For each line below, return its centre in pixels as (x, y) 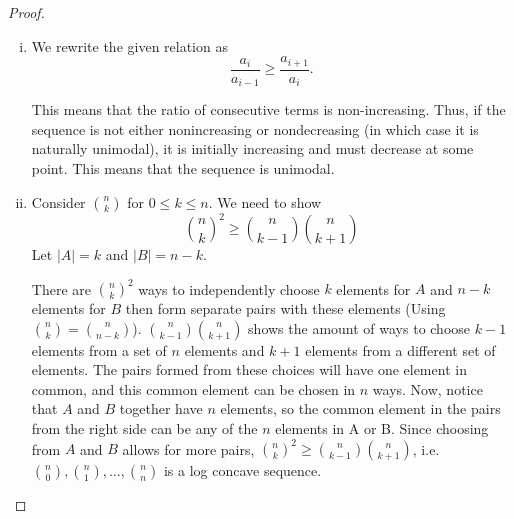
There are (61, 288)
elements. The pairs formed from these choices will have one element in (249, 369)
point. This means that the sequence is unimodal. (183, 167)
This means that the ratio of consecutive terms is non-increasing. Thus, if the (268, 109)
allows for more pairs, (188, 448)
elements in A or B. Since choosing (382, 428)
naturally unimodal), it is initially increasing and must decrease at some (252, 148)
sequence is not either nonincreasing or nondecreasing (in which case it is (255, 128)
